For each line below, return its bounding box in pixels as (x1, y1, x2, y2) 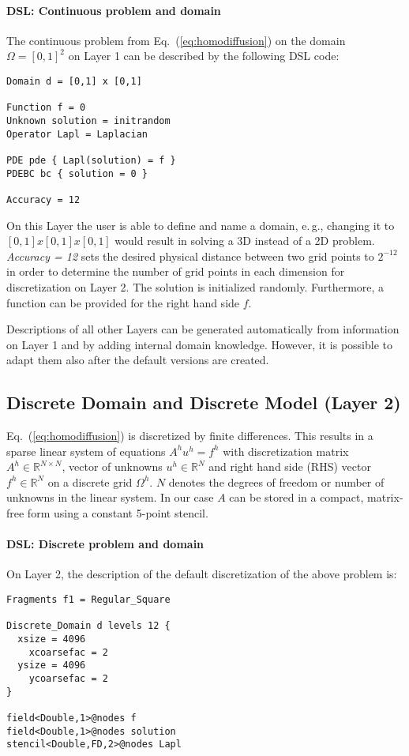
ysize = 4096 (17, 660, 86, 671)
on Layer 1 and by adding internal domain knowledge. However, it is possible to (6, 336, 392, 352)
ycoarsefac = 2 (28, 672, 108, 684)
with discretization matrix (223, 442, 349, 459)
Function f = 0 (6, 102, 86, 114)
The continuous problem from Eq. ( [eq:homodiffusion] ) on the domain (6, 32, 346, 48)
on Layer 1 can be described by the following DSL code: (68, 47, 340, 64)
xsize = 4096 (17, 634, 86, 645)
